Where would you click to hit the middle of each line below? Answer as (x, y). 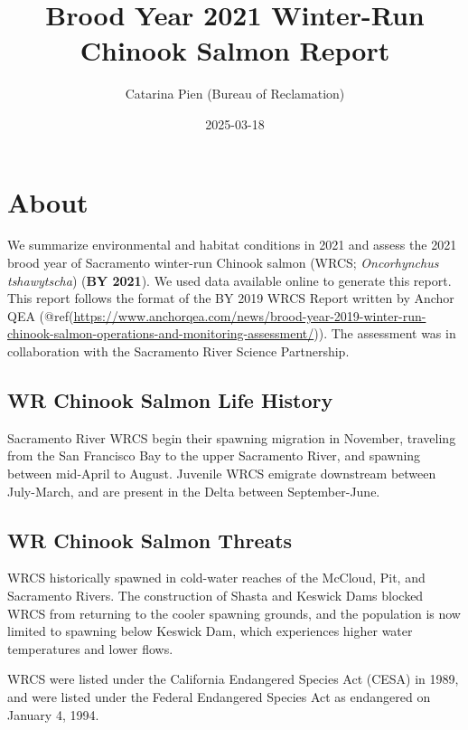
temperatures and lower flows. (90, 648)
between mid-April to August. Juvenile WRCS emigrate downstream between (222, 473)
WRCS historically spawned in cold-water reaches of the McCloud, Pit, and (216, 578)
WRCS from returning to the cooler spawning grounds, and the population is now (234, 613)
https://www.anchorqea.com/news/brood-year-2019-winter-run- (250, 315)
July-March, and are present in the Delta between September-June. (194, 491)
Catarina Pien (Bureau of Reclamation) (235, 94)
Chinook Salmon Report (235, 50)
